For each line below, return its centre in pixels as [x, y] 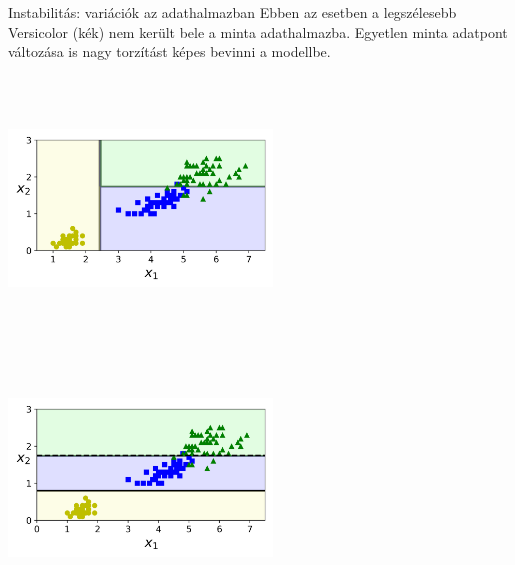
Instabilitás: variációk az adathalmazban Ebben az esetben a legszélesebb [232, 12]
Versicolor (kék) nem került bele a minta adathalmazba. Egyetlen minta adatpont [258, 31]
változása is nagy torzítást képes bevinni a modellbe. [169, 51]
